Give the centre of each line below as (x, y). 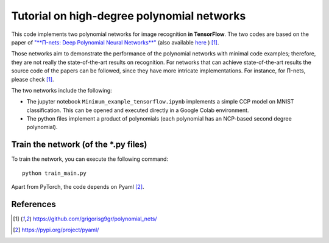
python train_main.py (54, 173)
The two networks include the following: (62, 90)
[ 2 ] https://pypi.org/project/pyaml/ (56, 230)
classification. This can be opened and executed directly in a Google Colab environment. (138, 110)
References (34, 204)
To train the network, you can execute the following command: (90, 159)
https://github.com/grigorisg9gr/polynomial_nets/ (95, 219)
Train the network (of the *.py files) (79, 145)
